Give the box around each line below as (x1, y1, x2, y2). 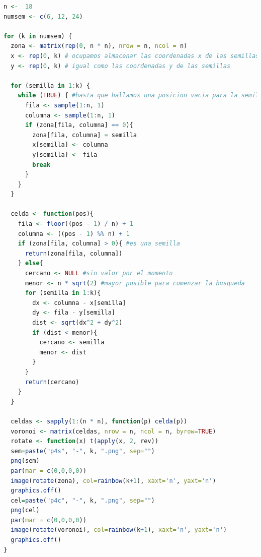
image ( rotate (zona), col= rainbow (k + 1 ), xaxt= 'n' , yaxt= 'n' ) (11, 477, 216, 484)
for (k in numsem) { (4, 32, 72, 40)
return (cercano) (25, 378, 79, 386)
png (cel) (11, 507, 40, 514)
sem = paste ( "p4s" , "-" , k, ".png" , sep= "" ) (11, 447, 155, 455)
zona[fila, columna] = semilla (32, 131, 137, 139)
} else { (18, 260, 43, 267)
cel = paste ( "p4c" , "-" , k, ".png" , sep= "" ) (11, 497, 155, 504)
